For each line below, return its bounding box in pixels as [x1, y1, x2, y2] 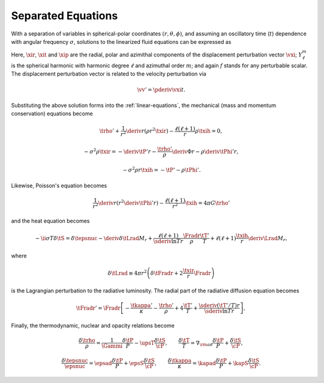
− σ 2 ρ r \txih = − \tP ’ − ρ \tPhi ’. [122, 166, 201, 173]
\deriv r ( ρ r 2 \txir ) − [126, 127, 174, 134]
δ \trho [79, 337, 95, 343]
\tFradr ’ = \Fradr [76, 304, 121, 312]
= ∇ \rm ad [190, 339, 213, 348]
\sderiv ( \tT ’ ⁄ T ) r [199, 302, 240, 309]
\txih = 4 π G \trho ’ [185, 200, 230, 207]
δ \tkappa [167, 357, 192, 364]
